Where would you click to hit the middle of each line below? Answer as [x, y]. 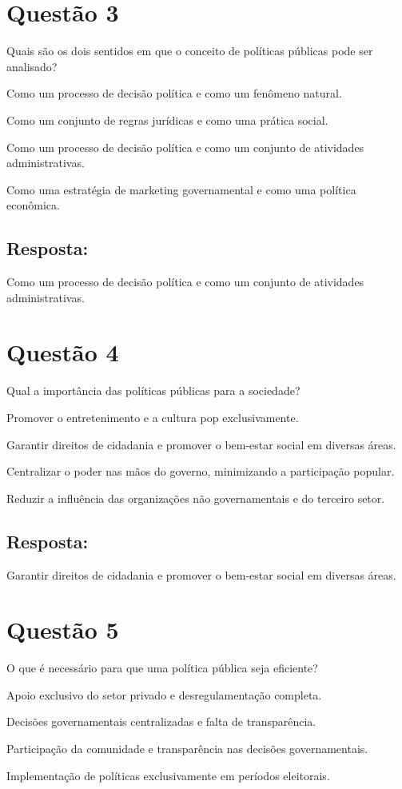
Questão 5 [63, 630]
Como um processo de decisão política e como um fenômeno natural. [174, 93]
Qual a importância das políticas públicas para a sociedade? [153, 391]
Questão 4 [63, 352]
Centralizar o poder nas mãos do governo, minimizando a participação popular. [201, 471]
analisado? [32, 66]
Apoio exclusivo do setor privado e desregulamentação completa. [164, 694]
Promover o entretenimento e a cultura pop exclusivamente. [153, 417]
